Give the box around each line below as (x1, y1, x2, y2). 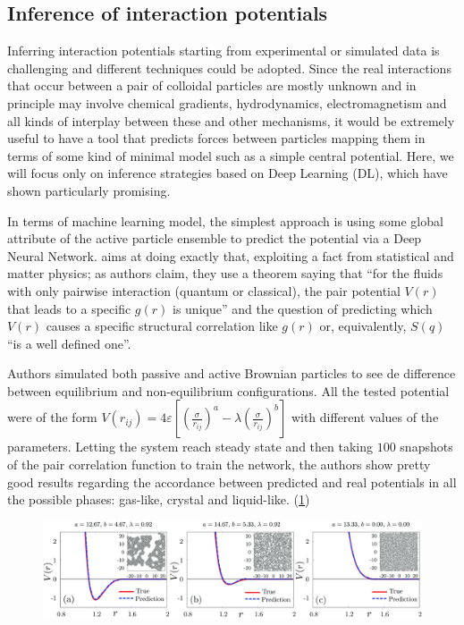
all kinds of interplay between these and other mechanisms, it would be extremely (7, 111, 455, 130)
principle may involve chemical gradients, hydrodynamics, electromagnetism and (7, 93, 447, 112)
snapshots (400, 437, 453, 456)
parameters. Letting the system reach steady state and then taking (7, 437, 373, 456)
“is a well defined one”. (7, 334, 131, 352)
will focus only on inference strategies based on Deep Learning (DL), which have (7, 164, 448, 182)
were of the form (7, 408, 97, 427)
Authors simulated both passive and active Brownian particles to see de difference (7, 364, 456, 383)
